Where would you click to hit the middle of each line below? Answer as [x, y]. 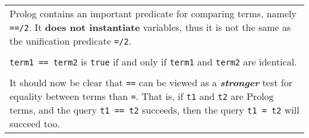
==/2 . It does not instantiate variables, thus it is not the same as [150, 27]
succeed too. [35, 123]
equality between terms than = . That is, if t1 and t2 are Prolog [142, 96]
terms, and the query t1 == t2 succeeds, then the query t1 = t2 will [154, 109]
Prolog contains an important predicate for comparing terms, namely [153, 13]
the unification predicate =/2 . [71, 40]
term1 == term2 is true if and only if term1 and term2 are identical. [153, 61]
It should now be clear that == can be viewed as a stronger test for [151, 82]
